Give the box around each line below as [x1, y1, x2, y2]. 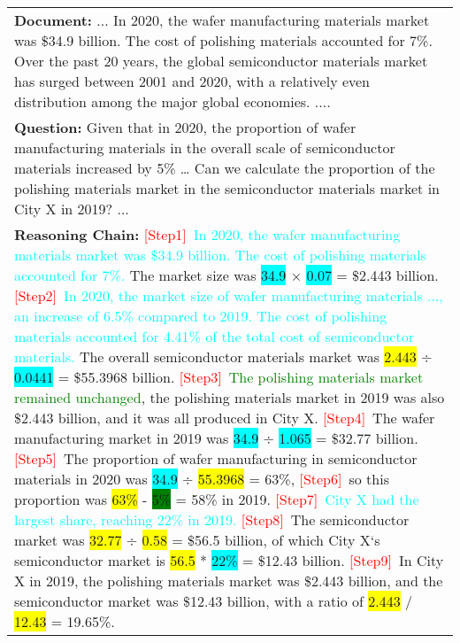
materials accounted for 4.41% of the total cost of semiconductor [14, 326, 414, 346]
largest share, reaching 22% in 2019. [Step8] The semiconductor [14, 509, 410, 530]
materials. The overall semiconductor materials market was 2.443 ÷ [14, 346, 433, 367]
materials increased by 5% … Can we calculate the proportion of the [14, 158, 435, 178]
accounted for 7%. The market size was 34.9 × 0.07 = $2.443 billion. [14, 265, 439, 285]
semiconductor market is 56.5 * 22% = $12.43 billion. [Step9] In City [14, 550, 444, 570]
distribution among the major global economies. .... [14, 91, 331, 112]
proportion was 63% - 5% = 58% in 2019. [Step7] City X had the [14, 489, 419, 509]
